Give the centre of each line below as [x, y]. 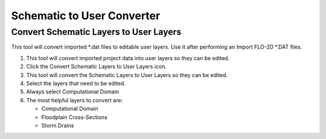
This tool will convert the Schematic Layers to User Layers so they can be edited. [127, 75]
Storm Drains [58, 125]
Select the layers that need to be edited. [76, 83]
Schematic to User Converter [86, 16]
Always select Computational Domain [73, 92]
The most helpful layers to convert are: [75, 100]
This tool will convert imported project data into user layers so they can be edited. [128, 58]
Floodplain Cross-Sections [75, 117]
